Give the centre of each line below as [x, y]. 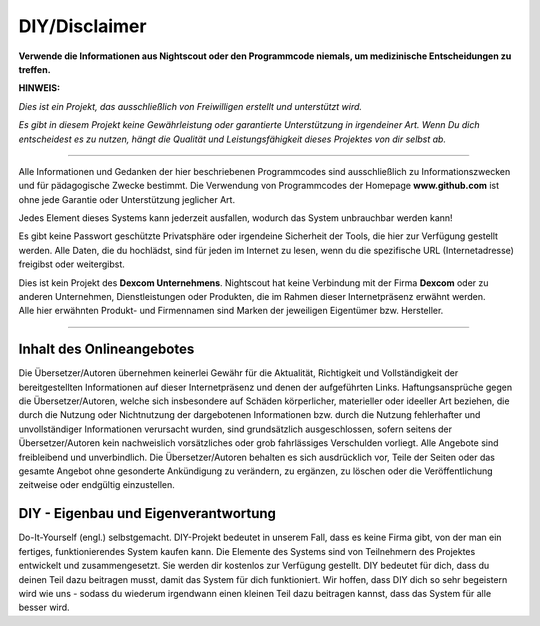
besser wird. [44, 607]
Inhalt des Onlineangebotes [106, 349]
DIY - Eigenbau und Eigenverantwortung [147, 513]
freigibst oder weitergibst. [71, 264]
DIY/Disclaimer [82, 26]
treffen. [34, 69]
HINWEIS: [39, 88]
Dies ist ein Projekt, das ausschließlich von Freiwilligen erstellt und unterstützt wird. [190, 106]
